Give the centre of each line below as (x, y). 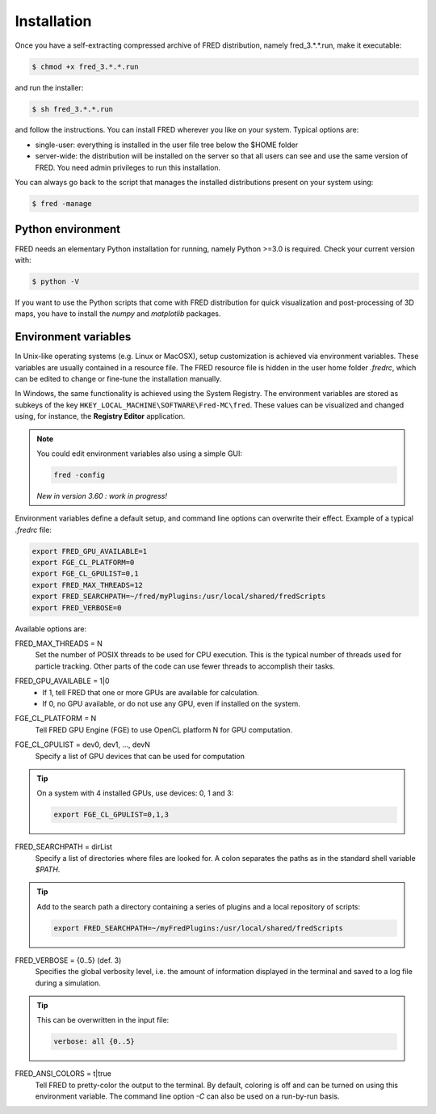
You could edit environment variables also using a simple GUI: (139, 454)
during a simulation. (68, 983)
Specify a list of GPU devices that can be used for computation (140, 756)
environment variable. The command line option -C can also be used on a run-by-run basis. (187, 1096)
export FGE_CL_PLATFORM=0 (83, 563)
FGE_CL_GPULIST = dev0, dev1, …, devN (83, 745)
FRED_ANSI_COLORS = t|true (63, 1074)
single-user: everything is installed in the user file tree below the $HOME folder (167, 145)
